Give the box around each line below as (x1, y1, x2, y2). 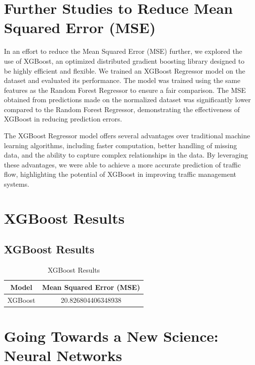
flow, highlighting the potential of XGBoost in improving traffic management (4, 169, 237, 179)
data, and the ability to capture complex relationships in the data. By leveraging (4, 150, 248, 160)
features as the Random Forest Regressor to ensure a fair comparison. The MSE (4, 84, 246, 95)
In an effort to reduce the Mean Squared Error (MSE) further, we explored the (4, 46, 242, 56)
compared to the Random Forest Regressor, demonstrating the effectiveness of (4, 104, 240, 114)
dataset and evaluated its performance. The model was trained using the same (4, 75, 241, 85)
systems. (4, 179, 30, 189)
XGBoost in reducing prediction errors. (4, 114, 122, 124)
